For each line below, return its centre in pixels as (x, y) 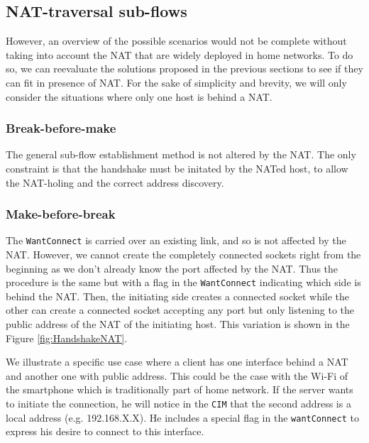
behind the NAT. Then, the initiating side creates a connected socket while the (178, 296)
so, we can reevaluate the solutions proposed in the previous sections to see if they (184, 69)
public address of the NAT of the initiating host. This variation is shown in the (178, 324)
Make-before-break (61, 214)
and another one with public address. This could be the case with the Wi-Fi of (177, 375)
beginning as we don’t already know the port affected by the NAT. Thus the (172, 268)
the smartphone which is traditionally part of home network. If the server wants (180, 389)
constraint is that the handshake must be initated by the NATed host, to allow (177, 168)
